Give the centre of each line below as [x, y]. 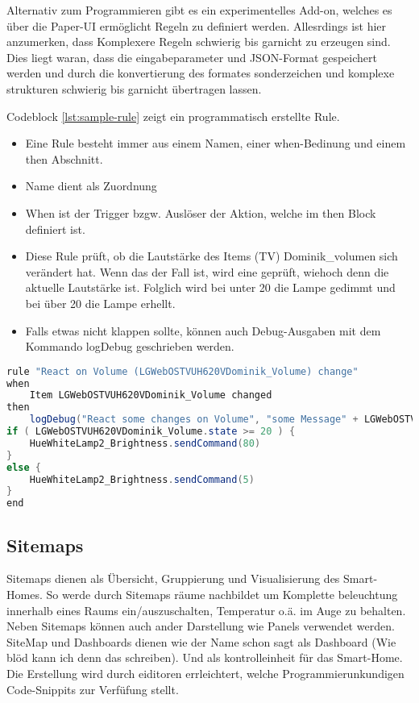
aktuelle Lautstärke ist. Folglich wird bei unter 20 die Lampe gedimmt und [210, 287]
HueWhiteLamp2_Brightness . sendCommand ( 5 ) [142, 479]
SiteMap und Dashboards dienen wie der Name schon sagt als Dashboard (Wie [201, 641]
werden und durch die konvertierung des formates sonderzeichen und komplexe [201, 73]
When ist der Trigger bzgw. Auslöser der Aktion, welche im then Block [201, 212]
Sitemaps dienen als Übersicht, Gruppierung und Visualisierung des [173, 578]
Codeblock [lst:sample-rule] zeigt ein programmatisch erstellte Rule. [173, 116]
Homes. [25, 594]
